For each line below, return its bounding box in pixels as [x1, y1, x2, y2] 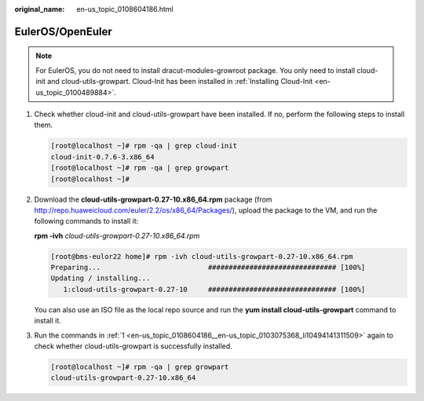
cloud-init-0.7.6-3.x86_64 [50, 152, 155, 161]
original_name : [14, 5, 65, 13]
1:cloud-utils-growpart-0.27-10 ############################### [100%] [63, 285, 366, 293]
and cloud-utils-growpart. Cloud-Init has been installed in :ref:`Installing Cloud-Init [47, 77, 313, 86]
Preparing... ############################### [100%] [50, 263, 366, 272]
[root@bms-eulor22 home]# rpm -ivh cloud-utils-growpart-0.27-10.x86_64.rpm [50, 252, 353, 261]
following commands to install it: [34, 217, 139, 226]
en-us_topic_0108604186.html [76, 5, 174, 13]
